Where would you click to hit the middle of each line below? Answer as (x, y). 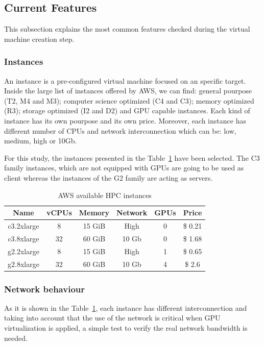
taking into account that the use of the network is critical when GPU (112, 318)
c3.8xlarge (23, 238)
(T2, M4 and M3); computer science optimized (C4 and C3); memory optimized (129, 100)
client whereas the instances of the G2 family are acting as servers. (109, 177)
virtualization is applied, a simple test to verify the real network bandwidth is (126, 328)
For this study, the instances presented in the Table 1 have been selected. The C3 (132, 157)
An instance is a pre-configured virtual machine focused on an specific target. (125, 80)
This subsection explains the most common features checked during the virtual (127, 29)
